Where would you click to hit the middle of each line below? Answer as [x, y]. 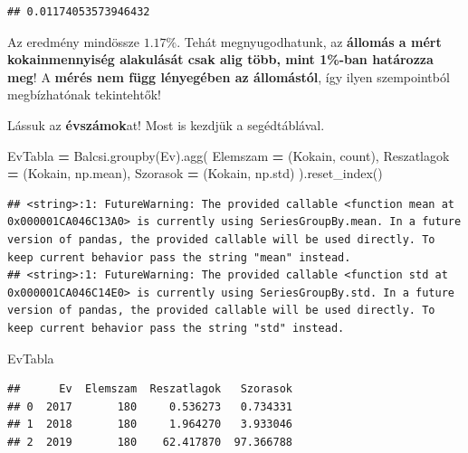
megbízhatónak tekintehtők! [84, 94]
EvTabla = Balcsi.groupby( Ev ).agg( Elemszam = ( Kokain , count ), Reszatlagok [229, 155]
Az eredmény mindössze [73, 41]
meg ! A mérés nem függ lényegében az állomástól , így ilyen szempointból [229, 76]
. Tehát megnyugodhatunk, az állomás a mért [309, 41]
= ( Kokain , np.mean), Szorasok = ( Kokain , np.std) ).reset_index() [195, 173]
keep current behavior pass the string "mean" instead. [179, 257]
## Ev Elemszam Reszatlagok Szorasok [150, 389]
